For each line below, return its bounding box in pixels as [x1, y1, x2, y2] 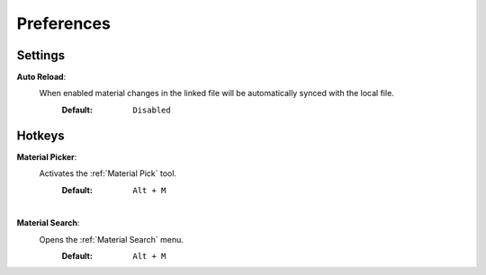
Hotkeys [16, 128, 65, 143]
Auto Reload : [16, 72, 67, 83]
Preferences [16, 13, 112, 33]
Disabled [132, 104, 171, 115]
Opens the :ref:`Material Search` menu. [39, 234, 184, 244]
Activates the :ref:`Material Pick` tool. [39, 168, 177, 179]
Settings [16, 48, 66, 63]
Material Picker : [16, 151, 77, 162]
